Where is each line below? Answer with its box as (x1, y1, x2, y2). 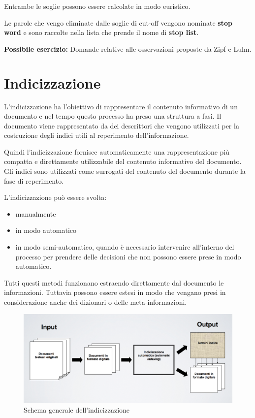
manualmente (15, 208, 56, 219)
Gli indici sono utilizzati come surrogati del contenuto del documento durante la (4, 166, 246, 176)
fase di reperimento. (4, 175, 64, 186)
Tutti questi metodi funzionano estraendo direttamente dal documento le (4, 277, 224, 288)
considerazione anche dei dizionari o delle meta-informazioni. (4, 297, 187, 307)
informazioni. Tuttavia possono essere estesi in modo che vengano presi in (4, 287, 226, 297)
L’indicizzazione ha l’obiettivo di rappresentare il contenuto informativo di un (4, 101, 238, 111)
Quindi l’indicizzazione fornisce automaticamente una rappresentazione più (4, 146, 230, 157)
